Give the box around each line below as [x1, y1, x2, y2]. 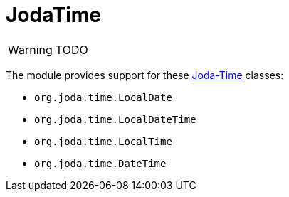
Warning [8, 42, 53, 57]
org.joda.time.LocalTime [34, 135, 172, 147]
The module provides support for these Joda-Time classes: [6, 68, 284, 81]
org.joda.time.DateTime [34, 157, 167, 169]
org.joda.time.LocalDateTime [34, 113, 196, 125]
